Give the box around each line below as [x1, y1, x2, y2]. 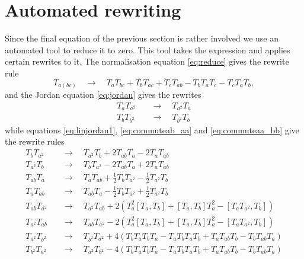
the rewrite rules [5, 135, 65, 148]
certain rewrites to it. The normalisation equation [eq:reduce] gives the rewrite [5, 55, 289, 68]
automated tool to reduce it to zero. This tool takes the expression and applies [5, 43, 290, 56]
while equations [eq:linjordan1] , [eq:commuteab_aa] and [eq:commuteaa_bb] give [5, 123, 299, 136]
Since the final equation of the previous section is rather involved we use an [5, 32, 279, 44]
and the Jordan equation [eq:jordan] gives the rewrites [5, 88, 201, 101]
